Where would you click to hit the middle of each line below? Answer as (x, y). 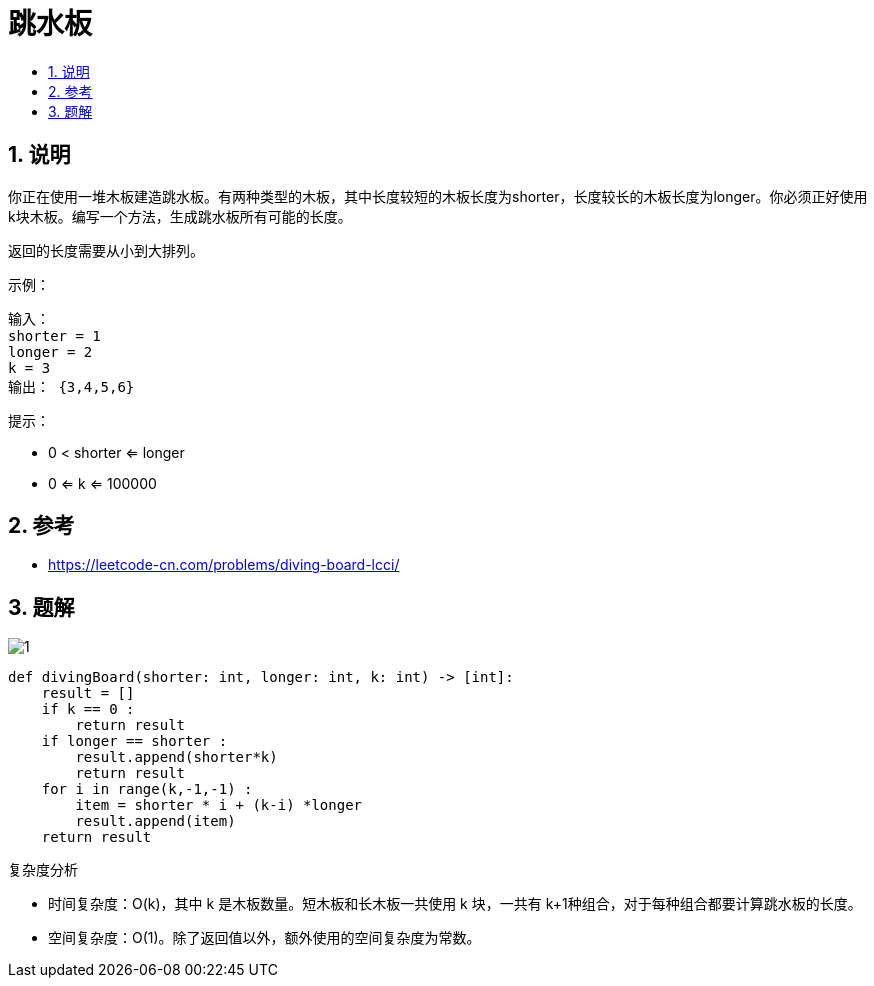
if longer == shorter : (134, 741)
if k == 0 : (88, 709)
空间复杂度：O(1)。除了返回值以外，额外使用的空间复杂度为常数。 (264, 938)
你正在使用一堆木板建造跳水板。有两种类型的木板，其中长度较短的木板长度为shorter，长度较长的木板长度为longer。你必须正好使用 (438, 196)
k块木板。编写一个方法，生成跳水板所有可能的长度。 (180, 216)
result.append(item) (155, 821)
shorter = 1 (54, 335)
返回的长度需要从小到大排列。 (106, 250)
